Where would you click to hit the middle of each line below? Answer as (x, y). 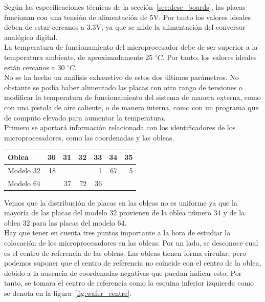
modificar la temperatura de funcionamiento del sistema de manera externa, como (132, 97)
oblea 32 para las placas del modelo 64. (65, 222)
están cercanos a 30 (35, 67)
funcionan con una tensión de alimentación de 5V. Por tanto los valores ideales (128, 17)
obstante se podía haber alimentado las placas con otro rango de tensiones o (124, 87)
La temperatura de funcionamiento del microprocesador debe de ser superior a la (131, 47)
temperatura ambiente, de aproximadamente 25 (79, 57)
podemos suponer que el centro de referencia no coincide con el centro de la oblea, (133, 263)
